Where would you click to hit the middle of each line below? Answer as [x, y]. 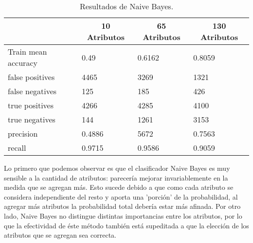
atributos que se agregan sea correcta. [60, 235]
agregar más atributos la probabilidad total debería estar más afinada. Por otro [122, 206]
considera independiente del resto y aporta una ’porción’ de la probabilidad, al [121, 196]
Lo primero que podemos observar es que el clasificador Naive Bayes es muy [117, 168]
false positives [31, 77]
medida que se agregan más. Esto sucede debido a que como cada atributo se [119, 187]
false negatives [32, 91]
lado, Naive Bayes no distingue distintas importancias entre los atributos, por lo [123, 215]
